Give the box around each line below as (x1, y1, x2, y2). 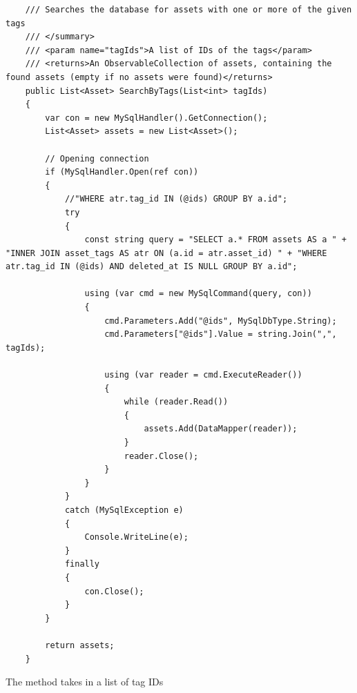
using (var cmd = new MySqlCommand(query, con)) (84, 289, 312, 299)
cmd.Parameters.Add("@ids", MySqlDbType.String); (104, 315, 337, 326)
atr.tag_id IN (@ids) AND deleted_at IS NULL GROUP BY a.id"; (6, 262, 298, 272)
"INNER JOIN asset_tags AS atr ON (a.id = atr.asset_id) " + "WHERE (6, 248, 327, 258)
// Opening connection (45, 153, 149, 164)
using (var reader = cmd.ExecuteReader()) (104, 370, 302, 380)
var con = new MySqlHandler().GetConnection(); (45, 113, 268, 123)
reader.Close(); (124, 451, 199, 461)
